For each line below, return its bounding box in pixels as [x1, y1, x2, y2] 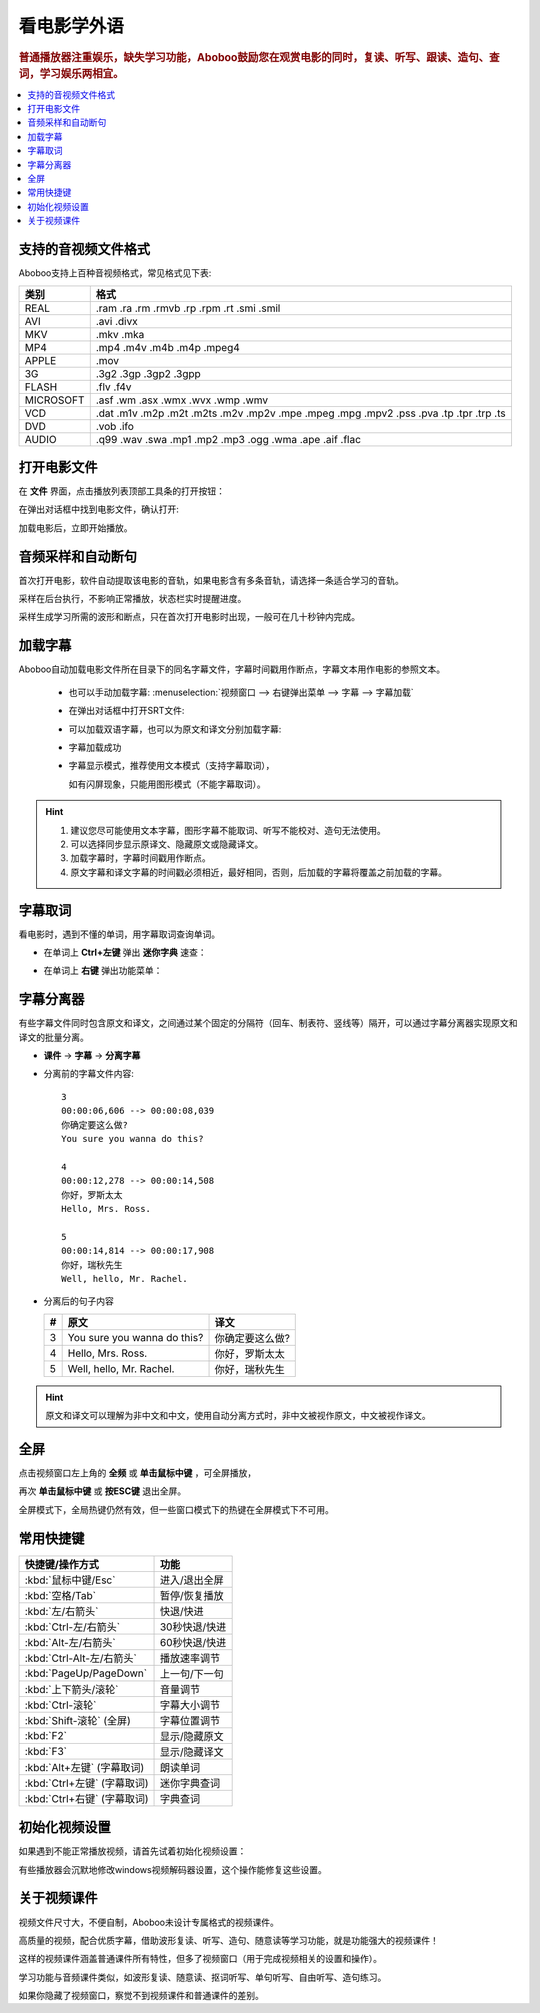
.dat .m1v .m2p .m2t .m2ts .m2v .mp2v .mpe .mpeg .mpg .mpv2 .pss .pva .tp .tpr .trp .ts [95, 406, 506, 420]
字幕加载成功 [68, 741, 122, 753]
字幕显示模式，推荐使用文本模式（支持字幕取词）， [68, 760, 275, 772]
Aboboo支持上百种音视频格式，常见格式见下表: [18, 267, 212, 279]
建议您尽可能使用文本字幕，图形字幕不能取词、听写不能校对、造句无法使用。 [70, 824, 386, 836]
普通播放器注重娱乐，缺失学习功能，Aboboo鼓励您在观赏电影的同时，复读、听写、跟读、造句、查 [18, 50, 500, 64]
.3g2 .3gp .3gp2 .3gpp [95, 366, 202, 380]
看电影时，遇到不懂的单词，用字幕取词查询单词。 [18, 928, 220, 940]
